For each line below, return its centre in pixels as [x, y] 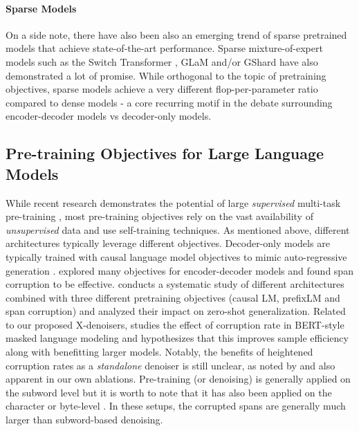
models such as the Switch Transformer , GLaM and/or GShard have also [162, 61]
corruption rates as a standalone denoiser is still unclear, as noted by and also [171, 365]
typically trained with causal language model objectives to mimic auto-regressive [176, 256]
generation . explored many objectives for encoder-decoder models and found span [179, 270]
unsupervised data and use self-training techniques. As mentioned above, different [178, 229]
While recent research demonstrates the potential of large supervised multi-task [173, 202]
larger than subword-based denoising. [84, 420]
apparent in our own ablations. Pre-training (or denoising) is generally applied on [178, 379]
